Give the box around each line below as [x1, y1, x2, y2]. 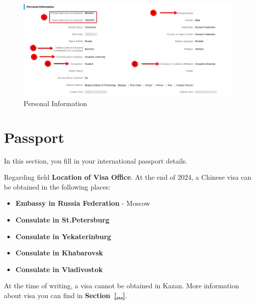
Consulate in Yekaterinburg [15, 231, 112, 241]
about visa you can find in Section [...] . [4, 290, 127, 301]
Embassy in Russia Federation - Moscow [15, 198, 150, 208]
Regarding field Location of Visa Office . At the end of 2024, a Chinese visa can [4, 172, 252, 182]
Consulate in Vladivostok [15, 264, 103, 274]
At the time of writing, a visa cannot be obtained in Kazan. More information [4, 280, 239, 291]
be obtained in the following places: [4, 181, 111, 192]
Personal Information [24, 98, 87, 108]
